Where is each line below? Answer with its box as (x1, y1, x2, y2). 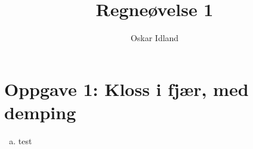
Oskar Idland (130, 32, 179, 44)
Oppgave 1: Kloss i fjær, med (4, 76, 249, 101)
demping (4, 100, 76, 124)
